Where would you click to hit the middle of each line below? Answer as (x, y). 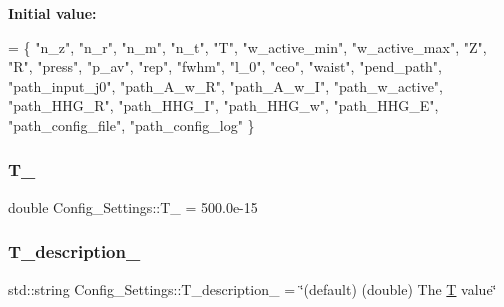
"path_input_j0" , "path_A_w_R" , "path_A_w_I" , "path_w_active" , (225, 85)
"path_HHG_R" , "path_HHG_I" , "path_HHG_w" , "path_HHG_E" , (223, 105)
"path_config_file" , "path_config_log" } (131, 124)
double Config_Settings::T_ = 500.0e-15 (133, 206)
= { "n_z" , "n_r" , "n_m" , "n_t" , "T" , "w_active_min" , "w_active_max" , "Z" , (247, 46)
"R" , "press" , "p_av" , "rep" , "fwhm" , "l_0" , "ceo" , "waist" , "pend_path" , (225, 66)
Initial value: (52, 13)
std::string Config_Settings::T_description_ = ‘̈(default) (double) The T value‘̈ (252, 288)
